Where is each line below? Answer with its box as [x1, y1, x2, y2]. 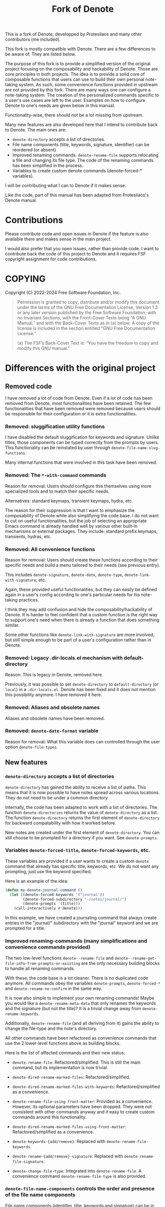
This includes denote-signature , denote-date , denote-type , [5, 572, 124, 577]
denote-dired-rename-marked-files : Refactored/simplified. [12, 1074, 131, 1080]
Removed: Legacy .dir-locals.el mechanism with [5, 654, 123, 661]
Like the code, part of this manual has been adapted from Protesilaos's [5, 192, 149, 198]
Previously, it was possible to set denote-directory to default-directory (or [5, 681, 159, 687]
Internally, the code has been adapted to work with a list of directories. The [5, 804, 158, 810]
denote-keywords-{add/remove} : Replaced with [12, 1138, 106, 1144]
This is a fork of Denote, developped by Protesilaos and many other [5, 31, 142, 37]
